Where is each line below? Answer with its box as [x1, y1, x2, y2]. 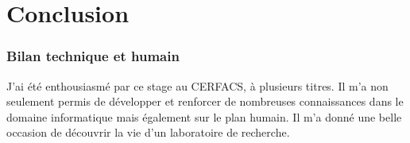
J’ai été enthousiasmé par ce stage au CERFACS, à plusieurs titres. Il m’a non [6, 77, 389, 94]
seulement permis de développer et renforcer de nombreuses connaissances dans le [6, 93, 404, 110]
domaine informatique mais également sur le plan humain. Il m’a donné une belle [6, 108, 402, 125]
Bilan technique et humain [6, 46, 180, 66]
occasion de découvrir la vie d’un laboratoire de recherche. [6, 124, 290, 141]
